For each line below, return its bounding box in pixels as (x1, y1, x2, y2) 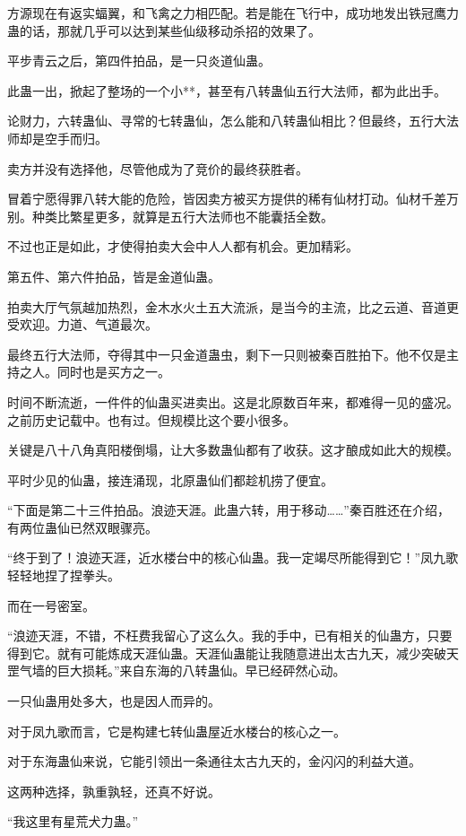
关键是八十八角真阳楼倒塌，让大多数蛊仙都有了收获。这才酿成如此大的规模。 (7, 440, 459, 459)
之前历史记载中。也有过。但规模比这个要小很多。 (7, 410, 296, 429)
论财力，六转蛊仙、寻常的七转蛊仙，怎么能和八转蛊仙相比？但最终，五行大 (7, 111, 446, 130)
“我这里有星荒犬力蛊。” (7, 812, 139, 831)
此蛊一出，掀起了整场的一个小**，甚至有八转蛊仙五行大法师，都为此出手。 (7, 81, 446, 100)
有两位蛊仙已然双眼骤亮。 (7, 518, 158, 536)
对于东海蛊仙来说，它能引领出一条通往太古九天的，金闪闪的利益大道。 (7, 752, 421, 771)
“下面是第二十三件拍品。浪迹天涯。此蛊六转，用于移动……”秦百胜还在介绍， (7, 501, 450, 519)
